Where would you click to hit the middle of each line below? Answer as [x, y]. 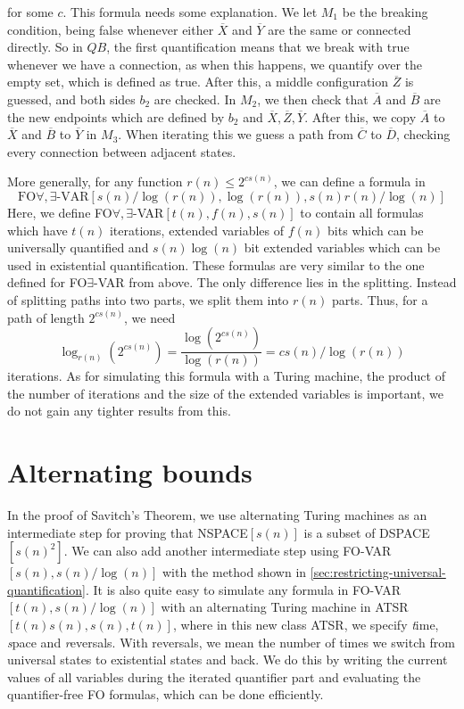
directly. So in [45, 47]
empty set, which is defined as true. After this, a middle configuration [198, 82]
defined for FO [47, 282]
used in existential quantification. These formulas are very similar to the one [216, 264]
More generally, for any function [95, 181]
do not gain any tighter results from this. [119, 411]
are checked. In [195, 99]
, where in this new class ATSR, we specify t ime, [306, 624]
